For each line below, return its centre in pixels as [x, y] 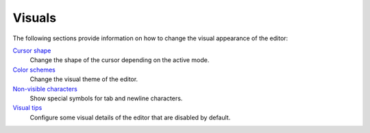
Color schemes [34, 70]
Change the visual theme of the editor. [84, 79]
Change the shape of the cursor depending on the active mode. [120, 60]
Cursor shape [32, 50]
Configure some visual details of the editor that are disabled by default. [130, 117]
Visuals [35, 18]
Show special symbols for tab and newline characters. [106, 98]
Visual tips [27, 108]
